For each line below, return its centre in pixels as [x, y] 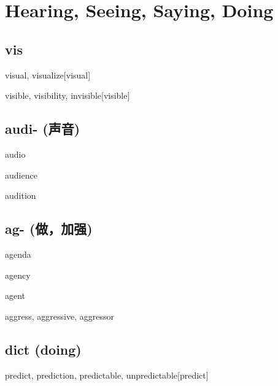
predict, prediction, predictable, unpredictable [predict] [107, 375]
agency [18, 275]
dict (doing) [43, 349]
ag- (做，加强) [49, 229]
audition [21, 195]
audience [21, 175]
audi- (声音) [43, 129]
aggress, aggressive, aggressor [60, 316]
